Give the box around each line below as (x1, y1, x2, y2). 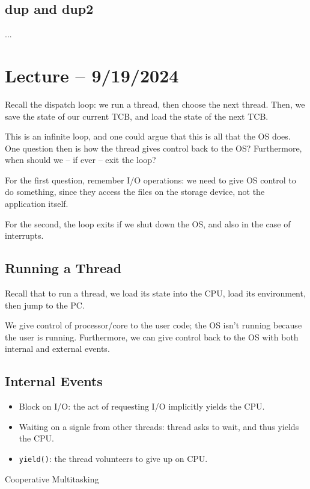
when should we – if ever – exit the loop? (5, 153, 156, 166)
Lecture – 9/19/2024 (5, 63, 179, 87)
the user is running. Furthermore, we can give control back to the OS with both (5, 330, 299, 343)
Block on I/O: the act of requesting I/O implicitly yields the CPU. (19, 400, 265, 413)
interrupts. (5, 229, 44, 242)
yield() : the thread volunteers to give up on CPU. (19, 452, 208, 465)
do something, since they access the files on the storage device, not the (5, 185, 265, 198)
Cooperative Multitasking (5, 472, 99, 485)
